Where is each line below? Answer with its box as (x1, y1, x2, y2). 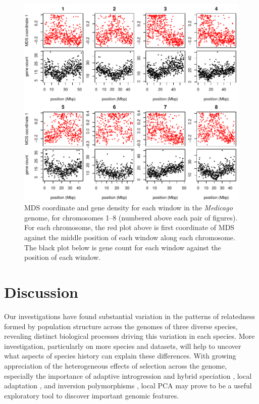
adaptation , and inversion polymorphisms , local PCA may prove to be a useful (4, 380, 252, 391)
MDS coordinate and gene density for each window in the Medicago (24, 202, 233, 213)
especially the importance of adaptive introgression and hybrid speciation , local (4, 370, 252, 381)
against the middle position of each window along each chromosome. (24, 232, 235, 243)
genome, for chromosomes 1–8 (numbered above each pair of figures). (24, 212, 238, 222)
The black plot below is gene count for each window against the (24, 242, 221, 252)
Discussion (4, 282, 78, 302)
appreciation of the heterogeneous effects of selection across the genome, (4, 360, 227, 371)
